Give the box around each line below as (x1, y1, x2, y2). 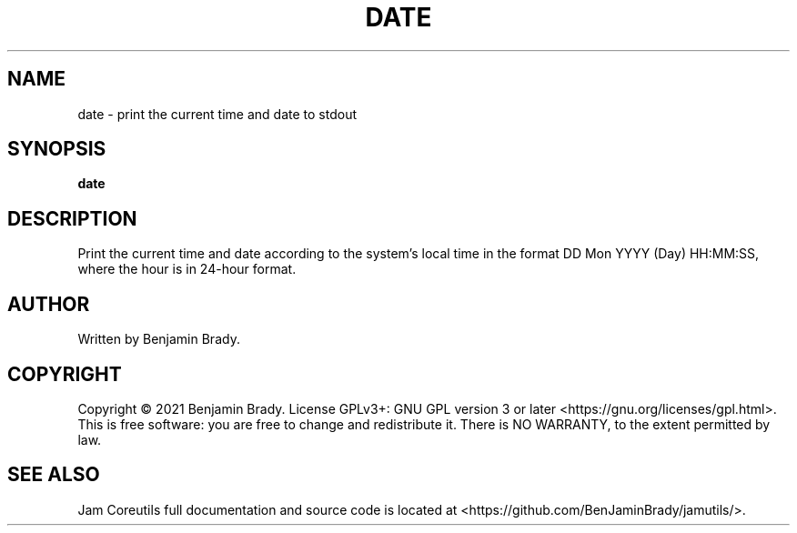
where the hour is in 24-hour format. (77, 261, 297, 277)
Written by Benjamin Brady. (77, 331, 240, 347)
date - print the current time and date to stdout (77, 106, 358, 122)
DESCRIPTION (7, 206, 137, 230)
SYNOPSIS (7, 137, 106, 161)
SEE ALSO (7, 463, 100, 487)
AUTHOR (7, 292, 90, 316)
